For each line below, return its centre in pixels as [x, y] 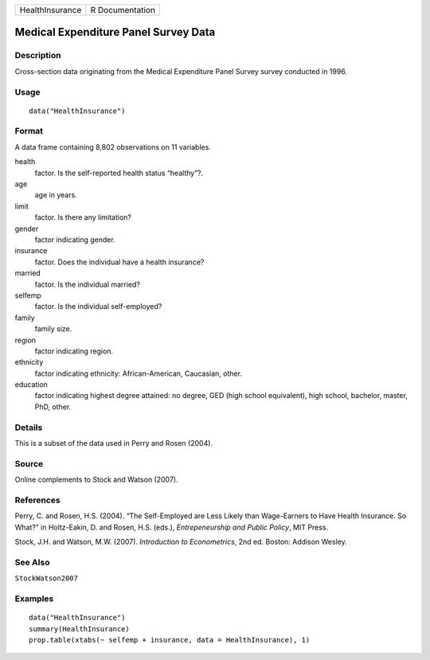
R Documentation [123, 10]
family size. [53, 329]
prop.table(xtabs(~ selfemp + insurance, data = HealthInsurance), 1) [170, 640]
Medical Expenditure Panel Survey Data [115, 32]
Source [29, 463]
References [37, 500]
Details [29, 428]
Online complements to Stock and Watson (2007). [96, 480]
